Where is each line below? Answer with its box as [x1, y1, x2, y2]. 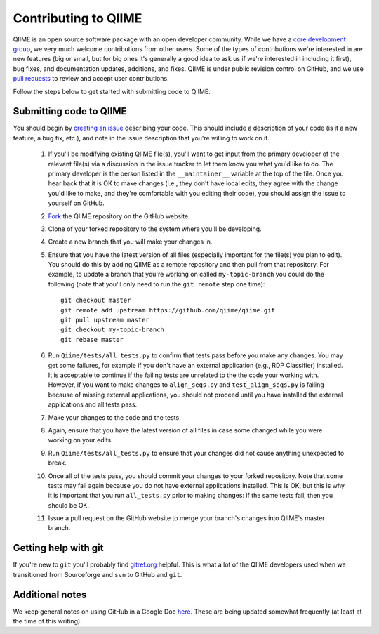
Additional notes [13, 588, 87, 600]
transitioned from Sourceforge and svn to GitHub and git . [13, 570, 182, 579]
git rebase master [60, 336, 124, 343]
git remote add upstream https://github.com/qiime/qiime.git [60, 306, 275, 314]
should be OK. [48, 501, 90, 509]
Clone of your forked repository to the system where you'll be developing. [48, 225, 262, 233]
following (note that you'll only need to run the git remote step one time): [48, 279, 265, 288]
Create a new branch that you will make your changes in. [48, 237, 213, 246]
